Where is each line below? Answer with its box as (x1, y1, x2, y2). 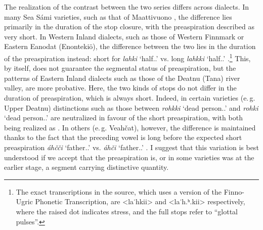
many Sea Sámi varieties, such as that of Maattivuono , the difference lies (4, 11, 232, 22)
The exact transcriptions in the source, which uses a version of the (16, 186, 222, 197)
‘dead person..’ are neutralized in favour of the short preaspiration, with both (4, 112, 243, 123)
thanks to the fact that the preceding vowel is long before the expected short (4, 132, 242, 143)
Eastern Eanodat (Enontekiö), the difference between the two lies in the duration (4, 41, 256, 52)
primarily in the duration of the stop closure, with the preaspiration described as (4, 21, 254, 32)
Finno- (224, 186, 244, 197)
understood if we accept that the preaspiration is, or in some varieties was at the (4, 152, 254, 162)
